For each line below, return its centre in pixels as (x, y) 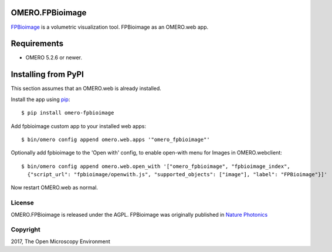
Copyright (26, 230)
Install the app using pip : (40, 99)
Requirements (37, 44)
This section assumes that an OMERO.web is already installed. (86, 89)
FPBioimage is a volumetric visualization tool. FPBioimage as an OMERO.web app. (110, 27)
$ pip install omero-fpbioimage (68, 113)
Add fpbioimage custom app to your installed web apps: (79, 126)
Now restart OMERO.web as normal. (54, 187)
